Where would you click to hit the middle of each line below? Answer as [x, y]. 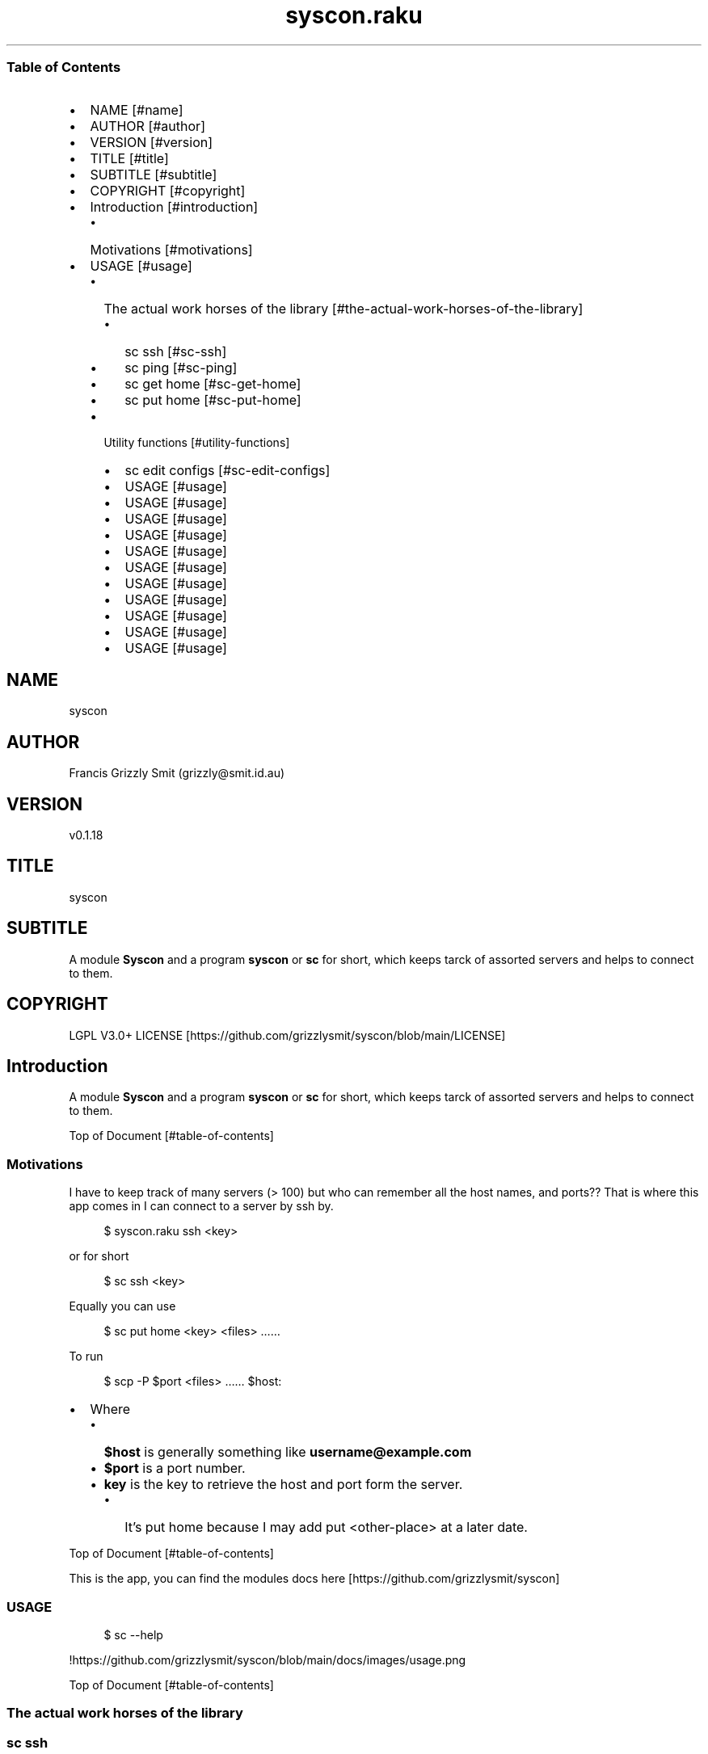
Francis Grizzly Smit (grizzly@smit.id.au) [177, 773]
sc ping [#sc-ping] [181, 367]
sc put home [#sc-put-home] [213, 400]
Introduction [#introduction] [174, 206]
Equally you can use [122, 1306]
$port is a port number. [175, 1468]
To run [86, 1357]
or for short [99, 1256]
